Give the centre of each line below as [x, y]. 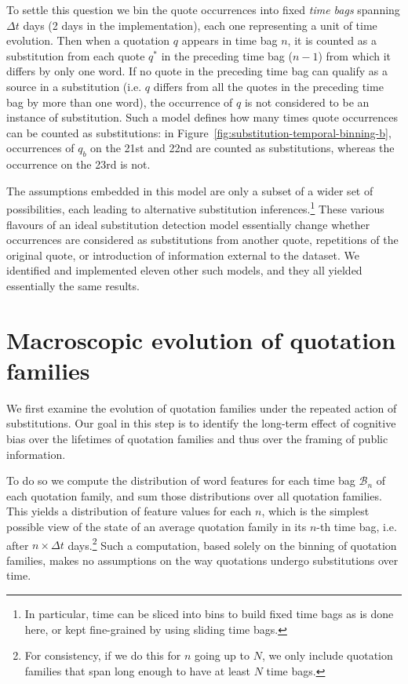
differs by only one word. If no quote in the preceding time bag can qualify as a [197, 71]
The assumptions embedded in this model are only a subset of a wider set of [190, 190]
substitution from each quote [76, 55]
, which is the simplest [315, 511]
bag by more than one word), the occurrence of [120, 102]
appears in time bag [229, 40]
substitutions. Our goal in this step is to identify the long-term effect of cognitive [201, 423]
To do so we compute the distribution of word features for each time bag [181, 480]
